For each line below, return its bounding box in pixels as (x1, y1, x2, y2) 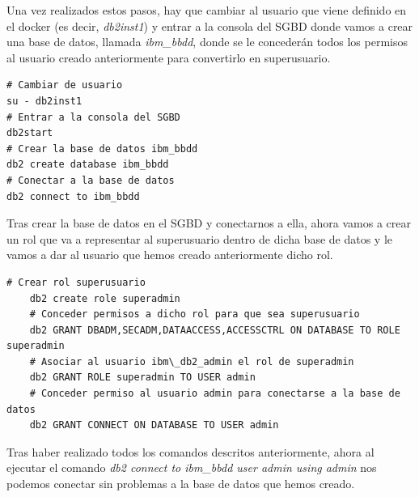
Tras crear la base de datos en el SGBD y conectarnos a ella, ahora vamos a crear (6, 215, 412, 232)
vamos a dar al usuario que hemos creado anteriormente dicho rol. (6, 246, 333, 263)
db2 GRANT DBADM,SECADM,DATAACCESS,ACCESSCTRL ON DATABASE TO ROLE (29, 324, 400, 336)
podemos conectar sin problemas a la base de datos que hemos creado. (6, 475, 355, 492)
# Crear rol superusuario (6, 276, 146, 288)
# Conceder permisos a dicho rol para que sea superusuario (29, 308, 360, 321)
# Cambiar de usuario (6, 79, 123, 91)
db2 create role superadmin (29, 292, 180, 304)
